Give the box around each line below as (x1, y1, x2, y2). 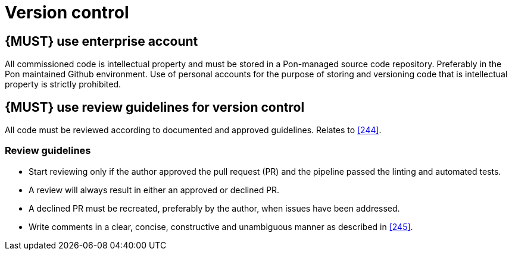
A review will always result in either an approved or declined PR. (29, 184, 280, 195)
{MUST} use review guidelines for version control (5, 99, 305, 115)
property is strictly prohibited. (5, 79, 121, 90)
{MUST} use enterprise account (5, 33, 198, 49)
